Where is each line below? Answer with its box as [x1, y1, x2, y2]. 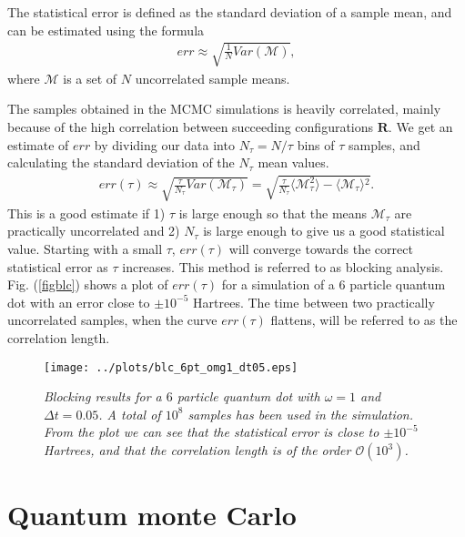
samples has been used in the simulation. [187, 404, 414, 423]
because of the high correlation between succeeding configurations [7, 117, 374, 136]
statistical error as [7, 257, 108, 276]
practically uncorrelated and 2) [7, 221, 180, 240]
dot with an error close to [7, 292, 150, 311]
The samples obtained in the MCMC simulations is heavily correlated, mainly [7, 99, 441, 118]
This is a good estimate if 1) [7, 203, 166, 222]
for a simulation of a [221, 275, 335, 294]
